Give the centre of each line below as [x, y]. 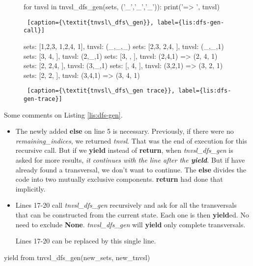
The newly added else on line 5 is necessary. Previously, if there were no [125, 131]
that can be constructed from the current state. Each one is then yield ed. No [132, 214]
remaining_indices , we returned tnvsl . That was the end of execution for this [131, 140]
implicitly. [30, 188]
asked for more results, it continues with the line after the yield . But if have [130, 159]
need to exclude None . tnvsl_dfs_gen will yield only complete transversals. [130, 224]
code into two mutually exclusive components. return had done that [119, 179]
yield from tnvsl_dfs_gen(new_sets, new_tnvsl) [77, 257]
